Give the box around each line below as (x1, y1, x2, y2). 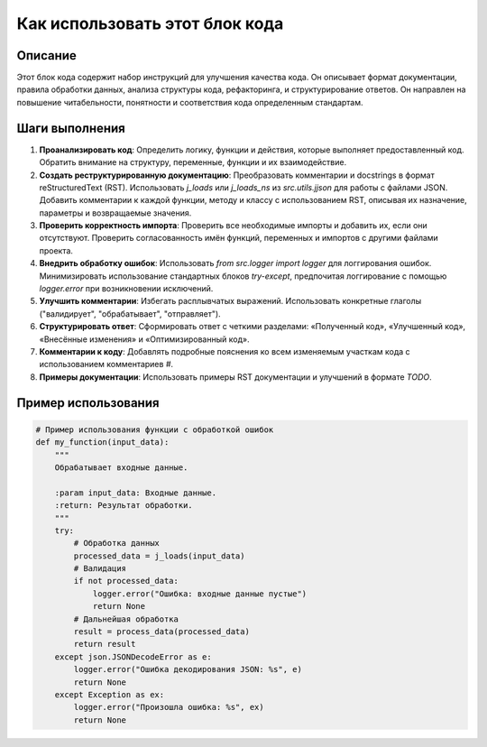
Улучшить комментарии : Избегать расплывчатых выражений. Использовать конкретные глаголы (39, 296, 422, 307)
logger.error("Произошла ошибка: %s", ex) (73, 702, 265, 713)
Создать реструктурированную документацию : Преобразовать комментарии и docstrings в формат (39, 170, 435, 180)
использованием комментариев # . (39, 359, 174, 370)
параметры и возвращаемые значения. (39, 207, 192, 218)
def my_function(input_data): (35, 438, 170, 447)
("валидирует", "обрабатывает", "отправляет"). (39, 308, 221, 319)
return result (73, 639, 136, 650)
